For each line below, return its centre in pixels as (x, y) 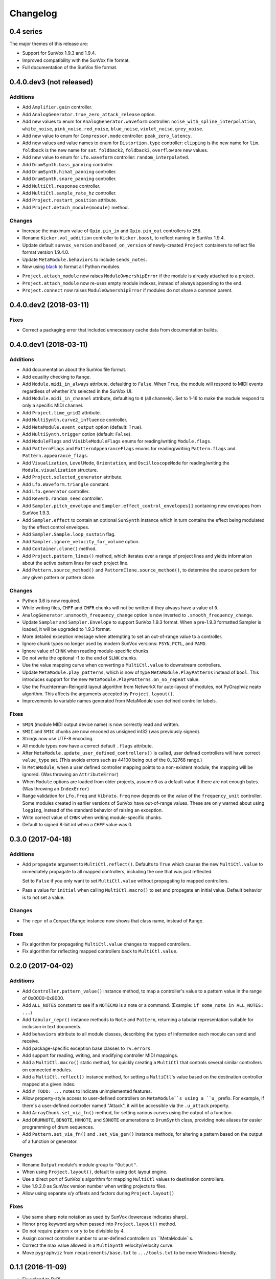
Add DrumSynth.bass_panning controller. (68, 164)
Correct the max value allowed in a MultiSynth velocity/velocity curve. (98, 1245)
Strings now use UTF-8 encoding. (58, 739)
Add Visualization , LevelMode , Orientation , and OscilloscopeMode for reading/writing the (126, 462)
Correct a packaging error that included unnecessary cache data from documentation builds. (120, 330)
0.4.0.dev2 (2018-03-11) (49, 305)
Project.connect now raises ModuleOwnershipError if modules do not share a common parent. (127, 290)
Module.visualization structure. (60, 470)
